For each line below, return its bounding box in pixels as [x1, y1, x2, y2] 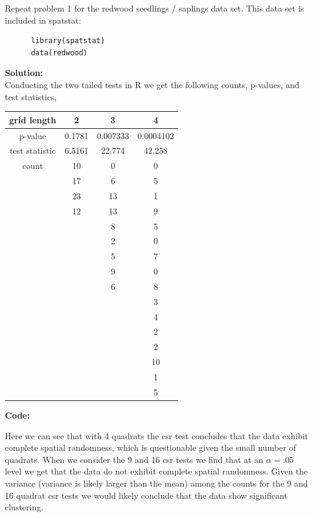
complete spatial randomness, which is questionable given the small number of [5, 441, 296, 454]
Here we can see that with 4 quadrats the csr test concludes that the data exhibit [5, 429, 309, 442]
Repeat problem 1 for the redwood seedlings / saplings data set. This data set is [5, 2, 304, 14]
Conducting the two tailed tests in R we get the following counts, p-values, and [5, 78, 300, 91]
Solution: [5, 66, 43, 79]
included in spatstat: [5, 13, 81, 26]
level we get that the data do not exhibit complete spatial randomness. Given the [5, 465, 308, 478]
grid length [9, 113, 57, 126]
